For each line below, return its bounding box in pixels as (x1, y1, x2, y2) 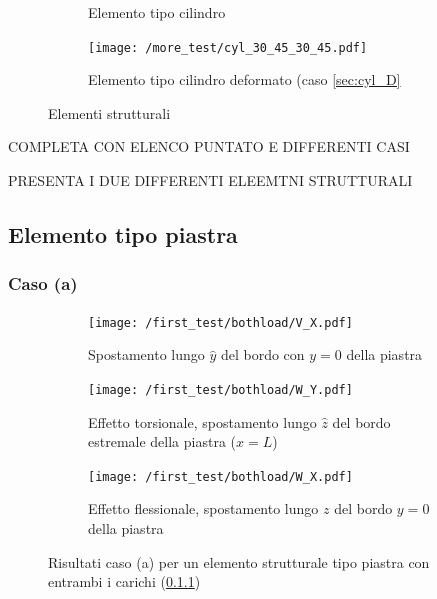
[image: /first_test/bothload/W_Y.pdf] (88, 382, 353, 397)
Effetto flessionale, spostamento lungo (88, 498, 319, 519)
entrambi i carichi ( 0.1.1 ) (48, 571, 201, 592)
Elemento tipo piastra (8, 219, 238, 250)
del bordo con (220, 344, 305, 365)
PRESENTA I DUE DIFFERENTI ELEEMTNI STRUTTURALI (8, 170, 413, 191)
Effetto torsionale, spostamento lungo (88, 411, 317, 432)
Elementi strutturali (48, 102, 171, 123)
